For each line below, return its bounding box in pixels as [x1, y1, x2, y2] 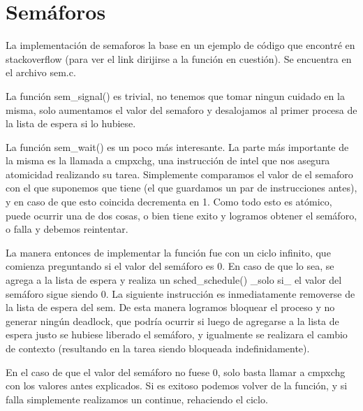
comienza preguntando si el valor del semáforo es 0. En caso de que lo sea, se [6, 259, 334, 273]
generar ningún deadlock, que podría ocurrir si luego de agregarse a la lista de [6, 313, 339, 328]
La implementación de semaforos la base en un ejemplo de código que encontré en [6, 38, 355, 52]
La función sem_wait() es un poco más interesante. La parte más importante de [6, 139, 349, 154]
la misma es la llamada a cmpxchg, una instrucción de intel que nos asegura [6, 153, 330, 168]
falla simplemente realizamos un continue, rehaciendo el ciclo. [6, 391, 268, 406]
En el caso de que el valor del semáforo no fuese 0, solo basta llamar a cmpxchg [6, 364, 346, 379]
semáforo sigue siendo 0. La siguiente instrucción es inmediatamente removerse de [6, 286, 355, 301]
